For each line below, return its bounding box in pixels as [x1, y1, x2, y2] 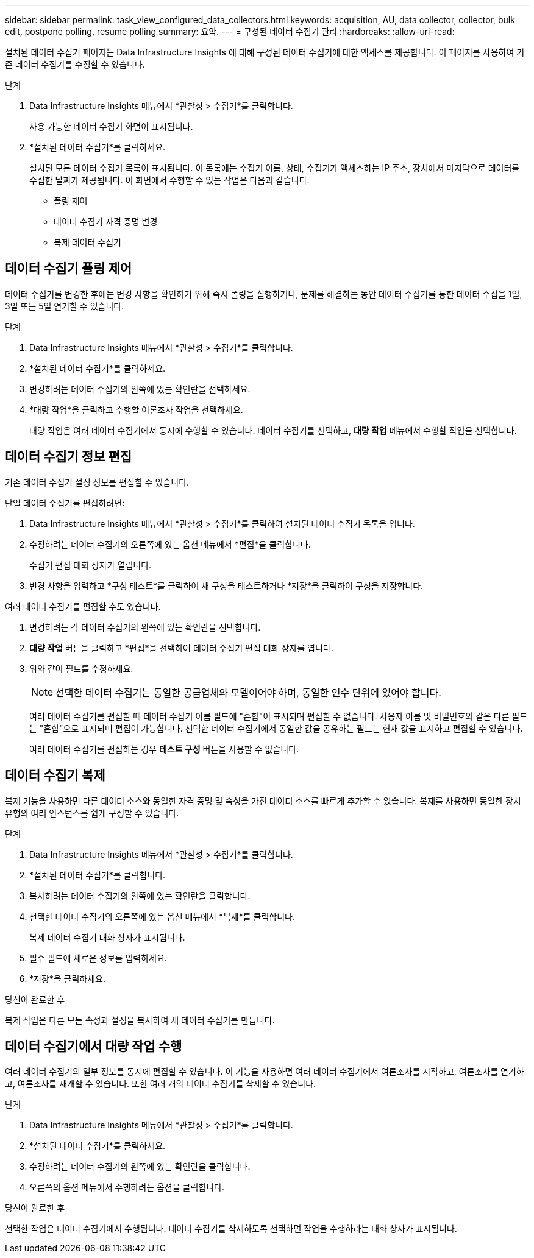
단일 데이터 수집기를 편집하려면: [5, 497, 125, 508]
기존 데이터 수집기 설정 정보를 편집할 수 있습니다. [5, 476, 190, 487]
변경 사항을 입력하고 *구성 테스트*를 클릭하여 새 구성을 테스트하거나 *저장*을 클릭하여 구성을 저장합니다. [29, 580, 424, 591]
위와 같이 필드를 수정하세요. [29, 663, 133, 674]
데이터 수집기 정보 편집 [5, 449, 132, 465]
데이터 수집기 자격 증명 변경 [54, 216, 158, 227]
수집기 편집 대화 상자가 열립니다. [29, 559, 152, 570]
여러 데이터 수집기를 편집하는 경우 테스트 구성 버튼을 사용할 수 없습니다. [29, 743, 299, 754]
